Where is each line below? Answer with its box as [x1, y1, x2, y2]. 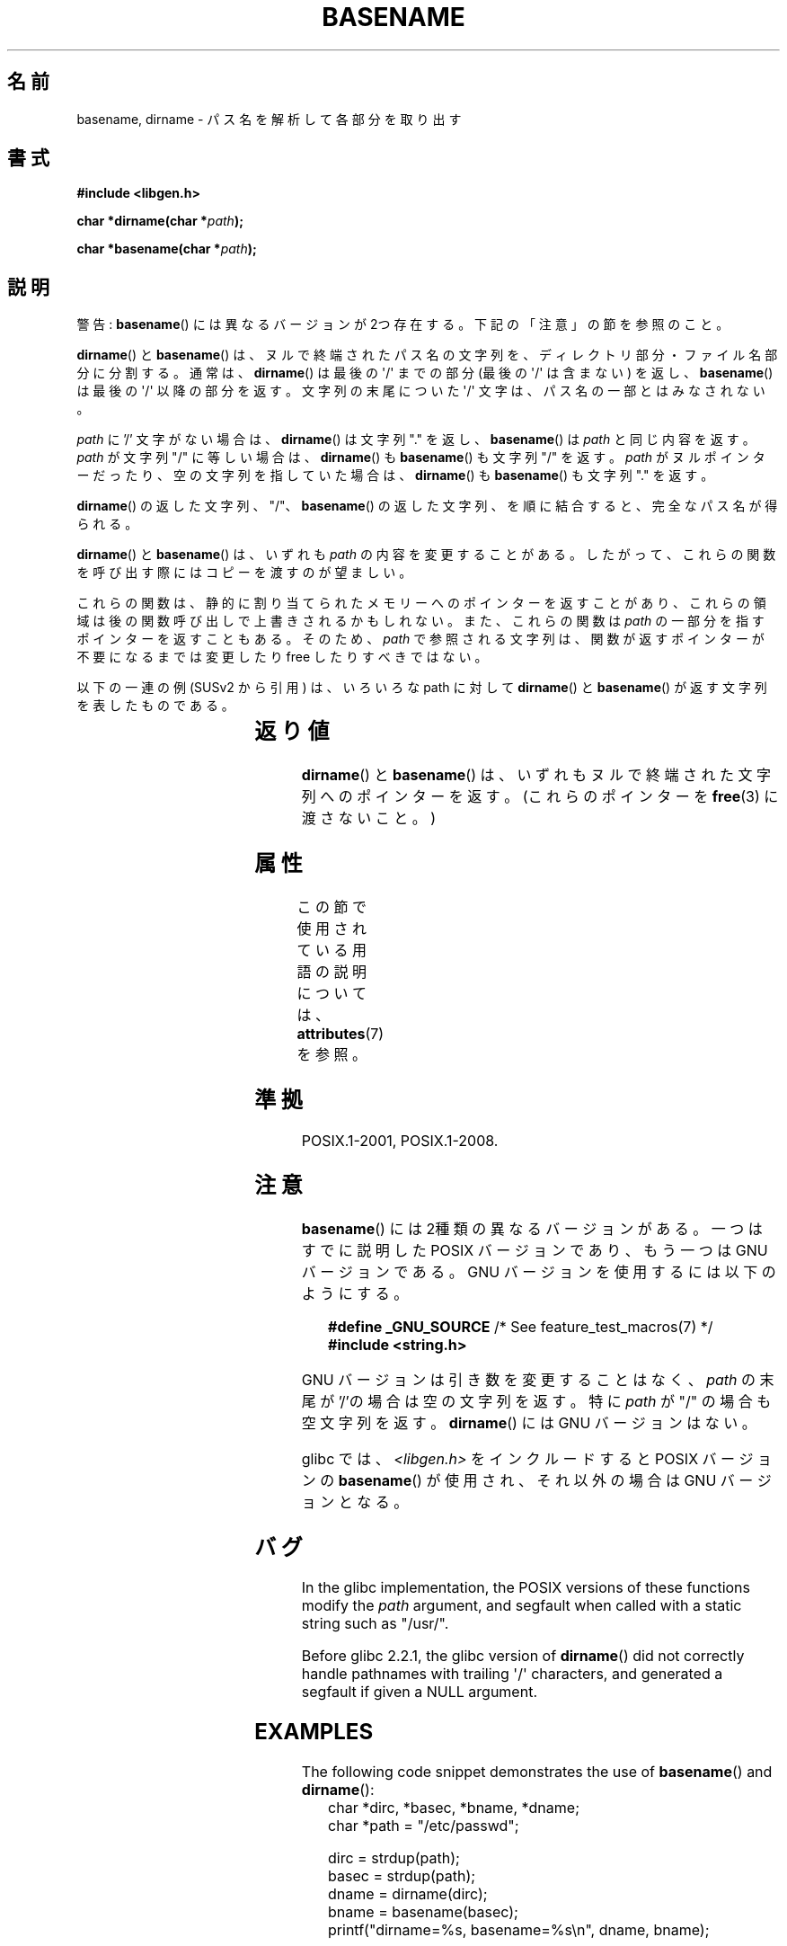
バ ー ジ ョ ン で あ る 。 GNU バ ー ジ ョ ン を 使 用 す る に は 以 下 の [301, 1262, 776, 1281]
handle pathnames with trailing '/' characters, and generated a [301, 1665, 723, 1684]
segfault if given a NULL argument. [301, 1683, 537, 1702]
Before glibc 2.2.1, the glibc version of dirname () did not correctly [301, 1647, 745, 1666]
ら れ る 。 [76, 516, 138, 532]
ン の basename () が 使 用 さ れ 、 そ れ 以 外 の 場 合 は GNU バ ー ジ [301, 1471, 772, 1489]
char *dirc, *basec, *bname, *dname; [328, 1799, 579, 1817]
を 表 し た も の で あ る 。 [76, 698, 234, 714]
